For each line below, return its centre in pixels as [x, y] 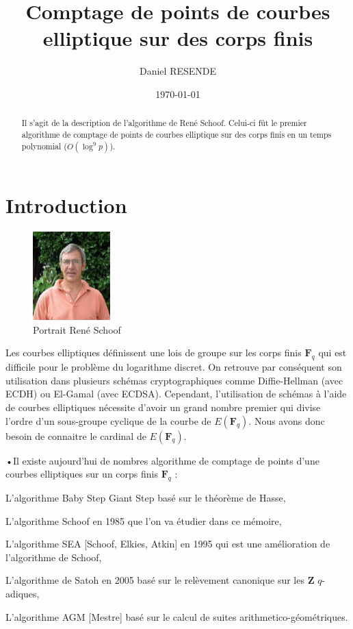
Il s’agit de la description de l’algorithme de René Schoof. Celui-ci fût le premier [164, 123]
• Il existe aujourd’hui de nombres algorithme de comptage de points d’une [162, 460]
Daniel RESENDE [178, 71]
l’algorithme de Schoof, [54, 557]
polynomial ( [44, 146]
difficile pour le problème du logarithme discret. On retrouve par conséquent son [174, 367]
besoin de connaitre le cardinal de [76, 435]
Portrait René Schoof [77, 329]
